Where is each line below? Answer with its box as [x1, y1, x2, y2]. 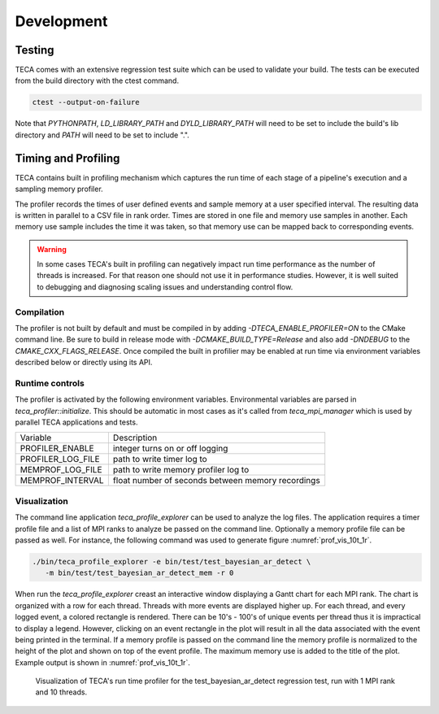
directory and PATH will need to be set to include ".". [15, 130, 190, 140]
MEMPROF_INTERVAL [20, 475, 105, 486]
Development [15, 12, 108, 30]
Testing [15, 43, 54, 57]
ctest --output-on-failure [32, 98, 140, 107]
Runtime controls [15, 377, 85, 389]
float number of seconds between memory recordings [112, 475, 320, 486]
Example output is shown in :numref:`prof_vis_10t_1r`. [15, 657, 190, 667]
